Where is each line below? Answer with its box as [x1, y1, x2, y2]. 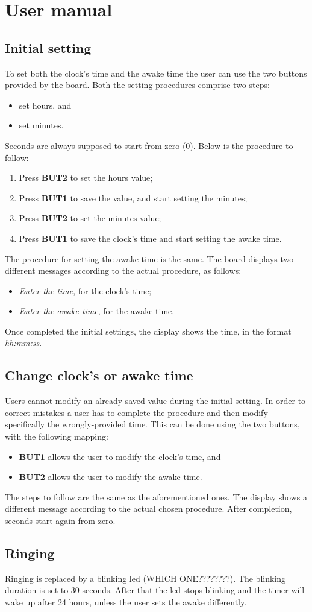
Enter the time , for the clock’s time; [19, 284, 152, 297]
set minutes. [19, 119, 64, 131]
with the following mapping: [5, 430, 108, 443]
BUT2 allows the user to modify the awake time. [19, 470, 202, 483]
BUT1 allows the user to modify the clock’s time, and [19, 450, 221, 462]
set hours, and [19, 98, 72, 111]
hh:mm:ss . [5, 336, 42, 349]
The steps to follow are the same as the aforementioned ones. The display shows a [5, 490, 307, 503]
